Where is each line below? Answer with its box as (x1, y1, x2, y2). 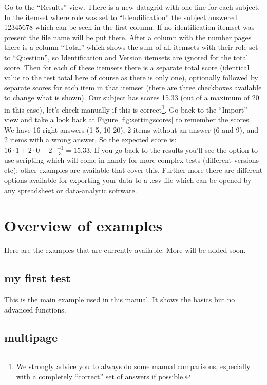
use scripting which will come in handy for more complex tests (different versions (4, 154, 259, 165)
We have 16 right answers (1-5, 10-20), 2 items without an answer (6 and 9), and (4, 124, 259, 135)
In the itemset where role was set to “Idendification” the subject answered (4, 11, 237, 22)
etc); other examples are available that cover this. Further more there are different (4, 164, 263, 175)
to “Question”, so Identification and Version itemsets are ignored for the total (4, 51, 249, 62)
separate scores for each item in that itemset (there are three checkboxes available (4, 82, 262, 93)
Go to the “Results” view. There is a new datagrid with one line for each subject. (4, 2, 260, 12)
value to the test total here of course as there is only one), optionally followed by (4, 72, 258, 83)
